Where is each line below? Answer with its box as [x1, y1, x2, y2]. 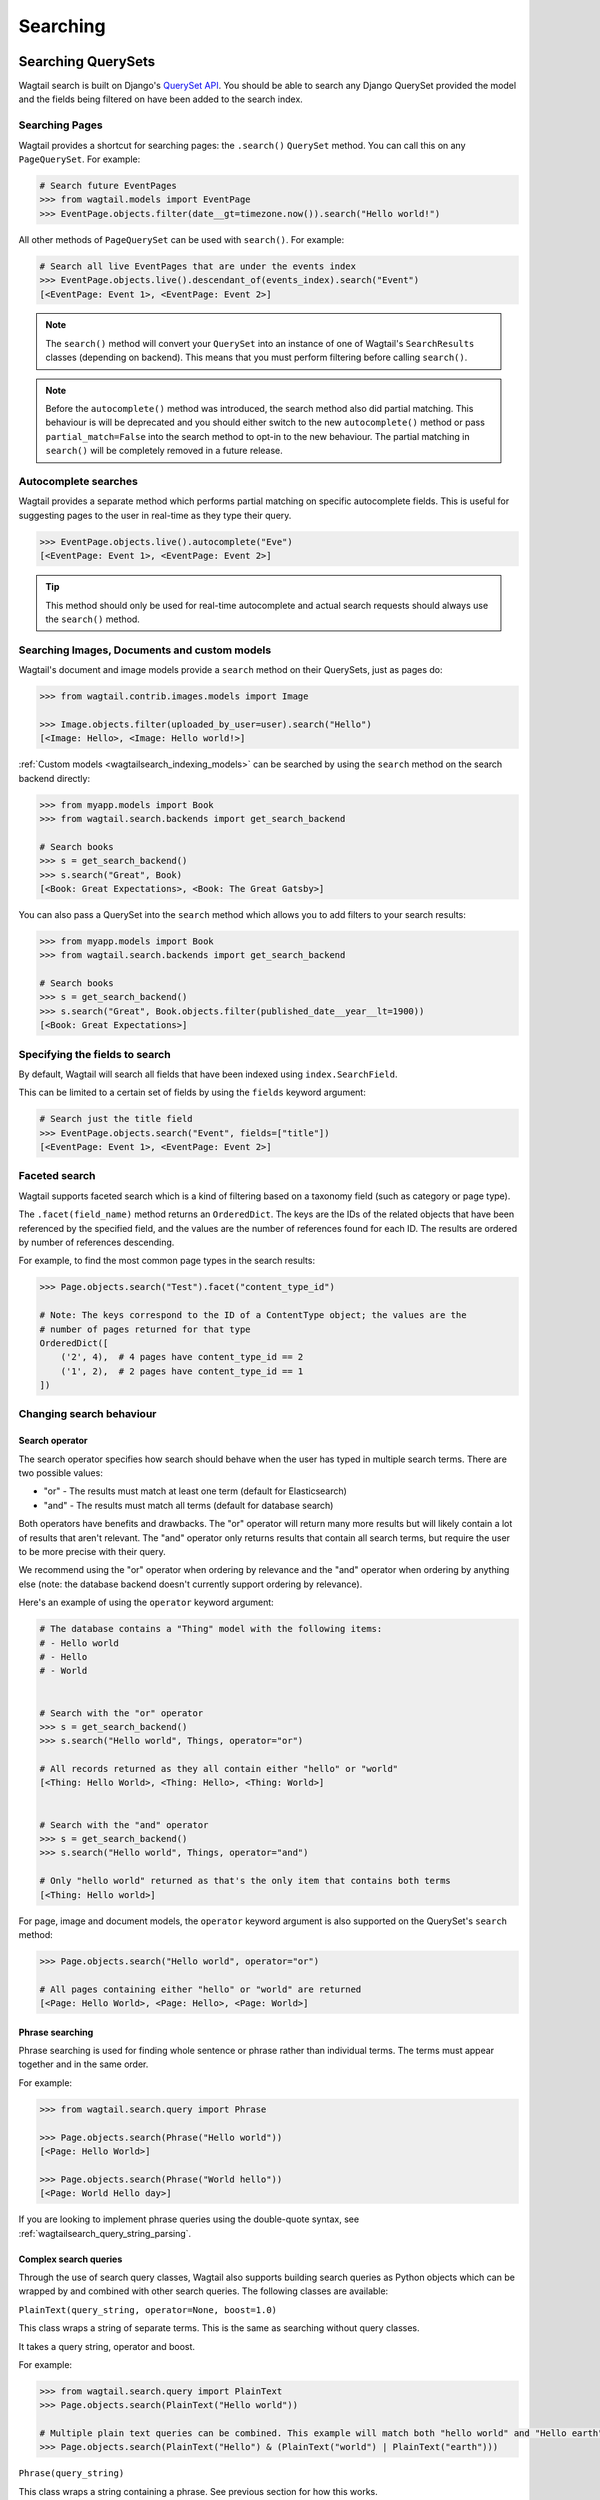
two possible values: [18, 1467, 104, 1479]
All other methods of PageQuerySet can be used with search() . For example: [18, 233, 345, 245]
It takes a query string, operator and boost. [18, 2340, 195, 2352]
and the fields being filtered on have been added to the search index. [18, 93, 304, 105]
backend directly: [18, 772, 90, 784]
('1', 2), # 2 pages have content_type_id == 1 [60, 1365, 304, 1377]
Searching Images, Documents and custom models [18, 643, 272, 657]
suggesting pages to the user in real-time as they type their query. [18, 509, 292, 521]
